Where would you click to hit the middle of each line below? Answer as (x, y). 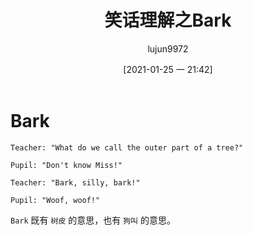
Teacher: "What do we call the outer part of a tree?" (127, 147)
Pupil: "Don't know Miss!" (66, 165)
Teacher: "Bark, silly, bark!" (75, 182)
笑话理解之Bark (168, 20)
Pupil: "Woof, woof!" (55, 200)
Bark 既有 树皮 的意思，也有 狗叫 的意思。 (93, 220)
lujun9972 (168, 48)
